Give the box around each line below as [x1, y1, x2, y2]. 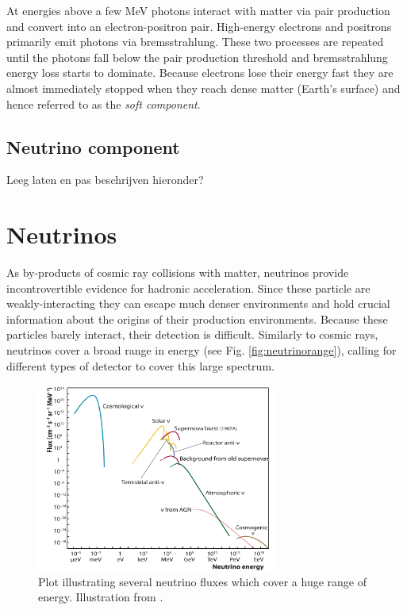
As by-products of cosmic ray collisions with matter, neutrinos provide [6, 264, 349, 281]
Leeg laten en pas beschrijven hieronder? [6, 171, 204, 188]
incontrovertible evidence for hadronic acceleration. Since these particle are [6, 279, 371, 296]
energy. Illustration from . [38, 589, 163, 605]
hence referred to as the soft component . [6, 95, 201, 112]
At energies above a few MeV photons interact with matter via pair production [6, 2, 390, 18]
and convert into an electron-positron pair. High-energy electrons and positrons [6, 17, 392, 34]
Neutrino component [6, 134, 180, 159]
